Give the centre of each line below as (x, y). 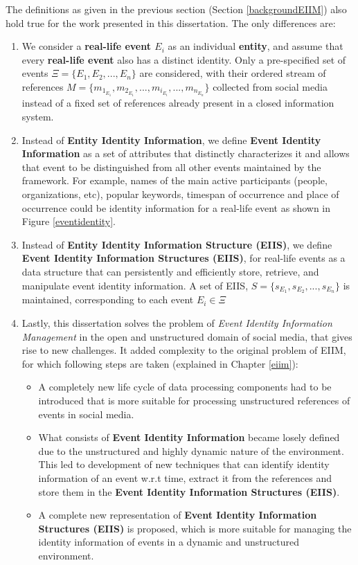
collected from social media (270, 86)
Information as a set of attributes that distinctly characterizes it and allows (186, 153)
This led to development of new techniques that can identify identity (184, 464)
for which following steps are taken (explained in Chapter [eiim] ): (160, 363)
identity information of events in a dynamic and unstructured (169, 542)
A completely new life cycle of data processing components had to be (185, 387)
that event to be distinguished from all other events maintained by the (171, 167)
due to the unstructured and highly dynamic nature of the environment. (191, 450)
